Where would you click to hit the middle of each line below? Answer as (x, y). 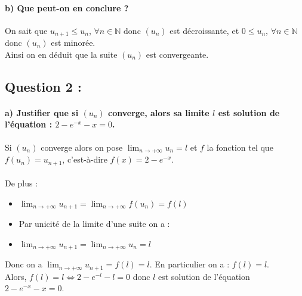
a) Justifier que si (42, 112)
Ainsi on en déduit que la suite (61, 54)
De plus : (21, 183)
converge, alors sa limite (159, 112)
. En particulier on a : (189, 264)
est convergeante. (177, 54)
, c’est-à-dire (85, 159)
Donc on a (24, 264)
